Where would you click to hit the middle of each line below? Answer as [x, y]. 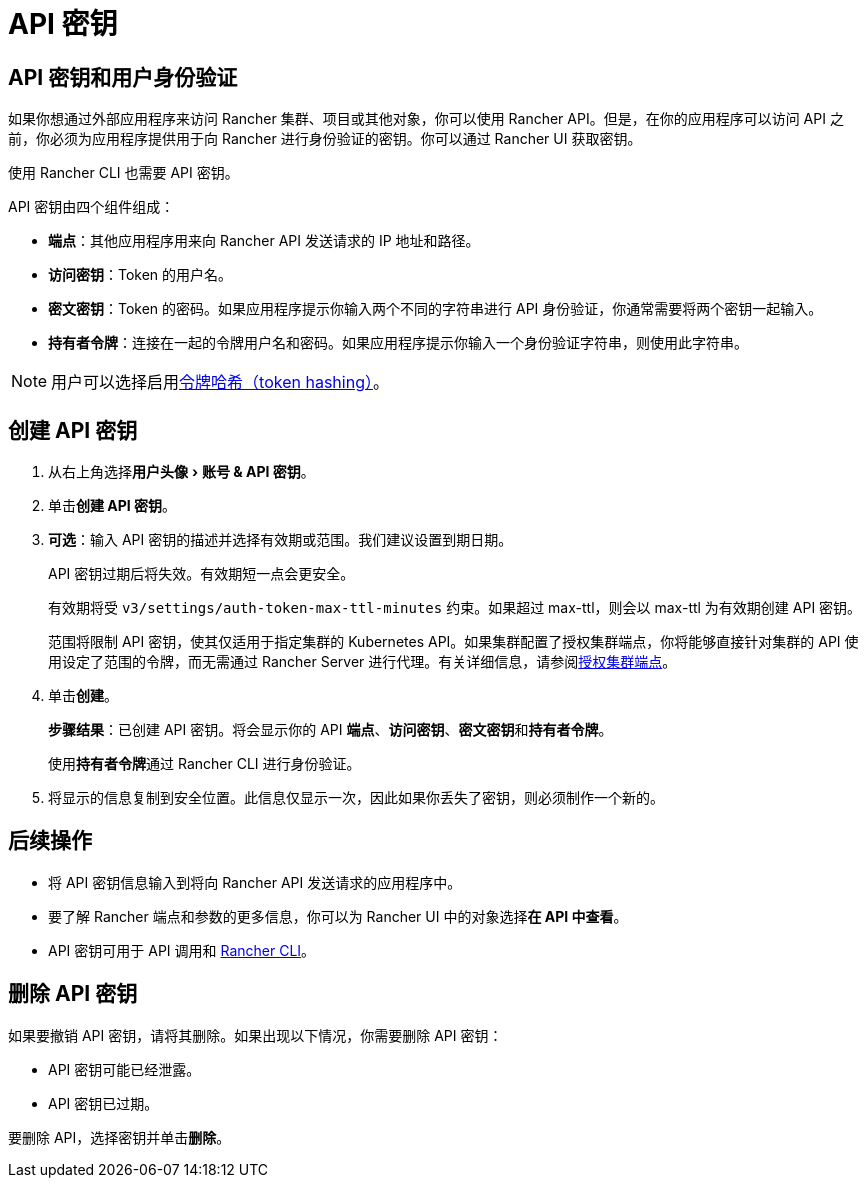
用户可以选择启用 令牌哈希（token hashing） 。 [220, 382]
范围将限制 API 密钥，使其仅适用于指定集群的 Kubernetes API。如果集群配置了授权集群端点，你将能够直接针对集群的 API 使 [453, 642]
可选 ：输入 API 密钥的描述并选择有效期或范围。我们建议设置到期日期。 [280, 540]
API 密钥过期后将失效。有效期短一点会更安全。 [201, 574]
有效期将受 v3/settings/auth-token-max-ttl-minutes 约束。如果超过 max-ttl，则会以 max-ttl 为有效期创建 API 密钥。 [455, 608]
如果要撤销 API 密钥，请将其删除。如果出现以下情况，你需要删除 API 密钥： [255, 1035]
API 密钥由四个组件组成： [91, 207]
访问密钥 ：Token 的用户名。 [140, 275]
